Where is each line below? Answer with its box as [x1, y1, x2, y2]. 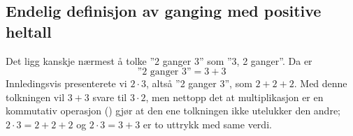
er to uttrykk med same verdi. [143, 116, 272, 131]
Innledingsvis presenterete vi [6, 76, 127, 91]
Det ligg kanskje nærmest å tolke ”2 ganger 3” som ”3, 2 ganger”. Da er [6, 53, 312, 68]
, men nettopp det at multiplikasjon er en [145, 89, 324, 104]
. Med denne [294, 76, 347, 91]
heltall [6, 20, 52, 42]
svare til [92, 89, 127, 104]
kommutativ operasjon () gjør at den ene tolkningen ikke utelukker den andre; [6, 103, 340, 118]
